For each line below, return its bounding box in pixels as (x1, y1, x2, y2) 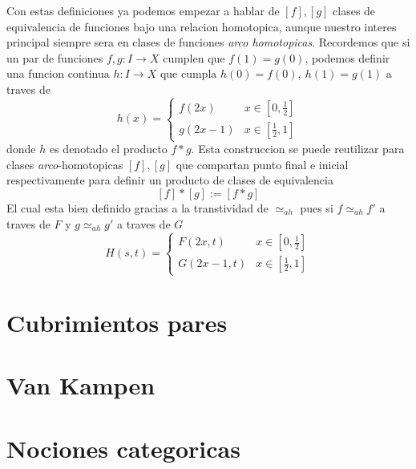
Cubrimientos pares (6, 305, 228, 338)
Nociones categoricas (6, 431, 240, 464)
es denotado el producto (49, 140, 168, 157)
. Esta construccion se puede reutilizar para (191, 140, 405, 157)
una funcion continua (6, 65, 110, 82)
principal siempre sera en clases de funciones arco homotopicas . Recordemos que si (6, 34, 410, 51)
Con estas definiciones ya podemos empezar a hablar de (6, 2, 280, 18)
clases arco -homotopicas (6, 156, 123, 172)
